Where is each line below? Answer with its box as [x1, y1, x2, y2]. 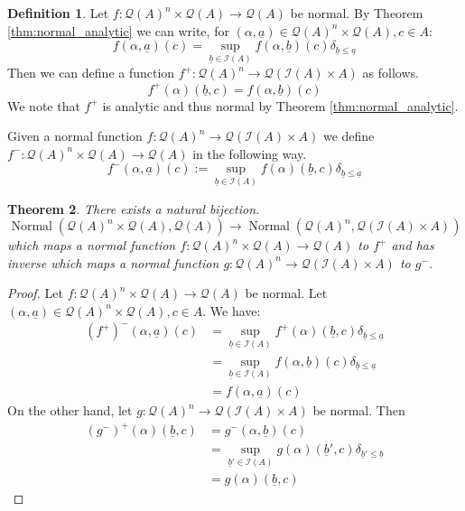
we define [322, 126, 375, 145]
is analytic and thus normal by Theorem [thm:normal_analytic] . [102, 96, 459, 115]
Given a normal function [7, 126, 143, 145]
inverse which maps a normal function [7, 253, 219, 272]
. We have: [202, 301, 261, 320]
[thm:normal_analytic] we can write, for [7, 21, 229, 40]
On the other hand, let [7, 401, 133, 419]
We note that [7, 96, 80, 115]
